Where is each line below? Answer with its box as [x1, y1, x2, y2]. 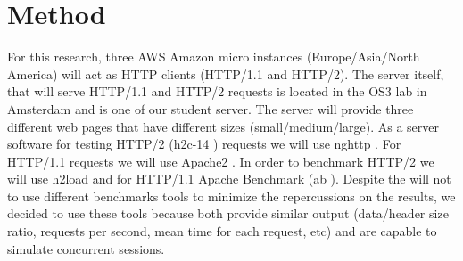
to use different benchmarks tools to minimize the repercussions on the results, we [7, 186, 456, 205]
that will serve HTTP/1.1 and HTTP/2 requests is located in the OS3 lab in [7, 82, 427, 101]
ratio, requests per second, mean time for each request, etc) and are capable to [7, 222, 437, 241]
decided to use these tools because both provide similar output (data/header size [7, 204, 449, 223]
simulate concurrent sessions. [7, 239, 165, 257]
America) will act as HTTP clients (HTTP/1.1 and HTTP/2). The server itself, [7, 64, 444, 83]
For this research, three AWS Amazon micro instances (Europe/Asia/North [7, 47, 420, 66]
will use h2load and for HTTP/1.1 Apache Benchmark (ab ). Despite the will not [7, 169, 451, 188]
